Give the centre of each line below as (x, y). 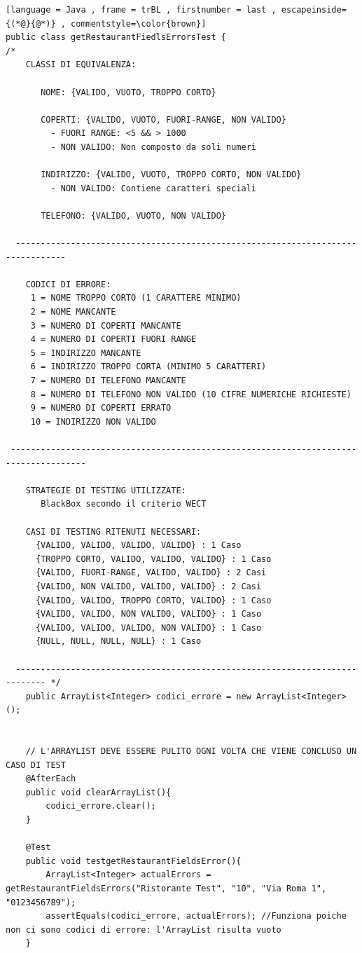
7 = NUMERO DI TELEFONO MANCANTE (108, 381)
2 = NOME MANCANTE (73, 312)
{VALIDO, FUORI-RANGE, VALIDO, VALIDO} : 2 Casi (151, 573)
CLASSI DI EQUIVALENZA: (81, 65)
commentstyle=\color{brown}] (139, 23)
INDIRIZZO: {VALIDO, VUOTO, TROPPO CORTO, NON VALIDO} (171, 175)
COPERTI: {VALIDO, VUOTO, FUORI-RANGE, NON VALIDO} (163, 119)
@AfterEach (51, 779)
